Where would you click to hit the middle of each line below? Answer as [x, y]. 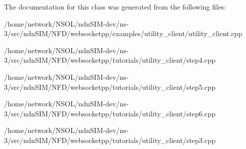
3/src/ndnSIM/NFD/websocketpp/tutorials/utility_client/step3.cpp [110, 140]
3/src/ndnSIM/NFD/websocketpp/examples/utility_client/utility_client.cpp [123, 33]
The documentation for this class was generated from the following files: [115, 7]
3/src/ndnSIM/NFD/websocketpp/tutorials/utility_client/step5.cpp [110, 87]
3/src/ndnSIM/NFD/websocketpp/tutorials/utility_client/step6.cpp [110, 113]
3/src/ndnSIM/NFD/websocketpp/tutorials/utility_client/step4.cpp [110, 60]
